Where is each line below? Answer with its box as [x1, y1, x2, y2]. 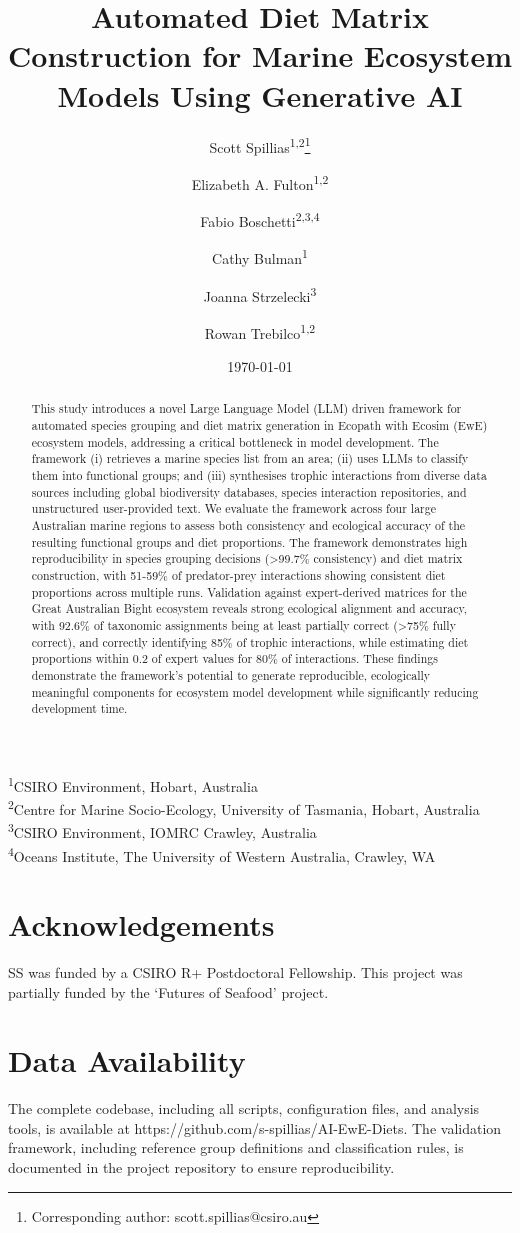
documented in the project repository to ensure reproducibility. [8, 1157, 395, 1178]
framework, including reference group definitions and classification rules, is [8, 1137, 464, 1158]
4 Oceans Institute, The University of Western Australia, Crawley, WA [8, 842, 436, 866]
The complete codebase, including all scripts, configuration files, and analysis [8, 1098, 480, 1119]
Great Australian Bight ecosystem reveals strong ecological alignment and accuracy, [31, 600, 468, 617]
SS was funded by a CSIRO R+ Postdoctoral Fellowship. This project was [8, 961, 463, 982]
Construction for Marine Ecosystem [8, 35, 512, 76]
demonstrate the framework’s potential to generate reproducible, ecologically [31, 666, 431, 683]
